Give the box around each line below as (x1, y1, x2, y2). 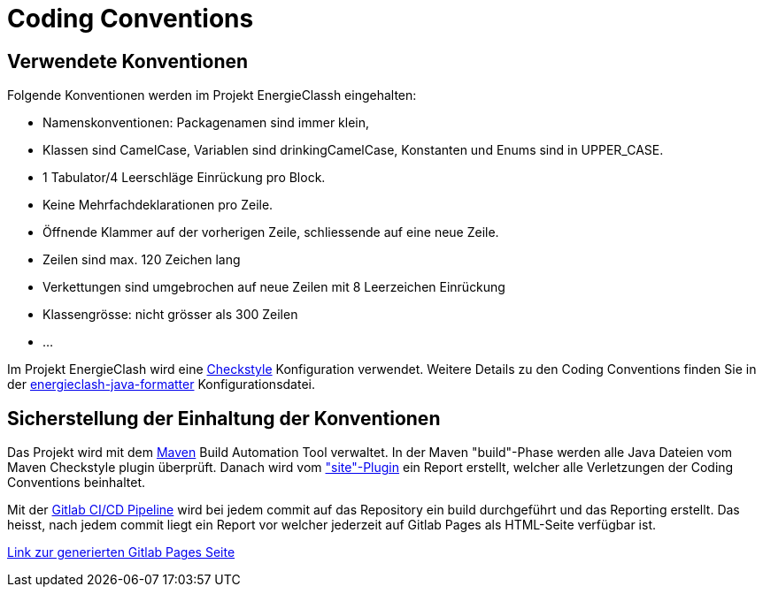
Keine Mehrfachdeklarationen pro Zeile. (42, 197, 274, 213)
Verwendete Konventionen (7, 49, 249, 72)
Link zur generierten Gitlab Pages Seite (7, 544, 235, 560)
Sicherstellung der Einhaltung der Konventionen (7, 407, 441, 430)
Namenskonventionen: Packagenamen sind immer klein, (42, 115, 370, 131)
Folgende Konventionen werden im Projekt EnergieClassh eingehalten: (7, 88, 417, 103)
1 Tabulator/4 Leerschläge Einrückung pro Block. (42, 170, 326, 186)
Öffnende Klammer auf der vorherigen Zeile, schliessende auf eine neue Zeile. (42, 225, 499, 240)
